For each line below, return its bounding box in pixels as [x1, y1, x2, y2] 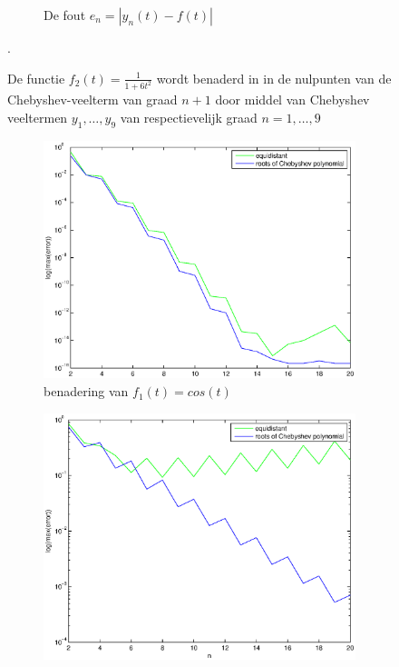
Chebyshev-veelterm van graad [7, 90, 178, 109]
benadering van [44, 382, 129, 401]
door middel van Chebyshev [215, 90, 370, 109]
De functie [7, 68, 65, 87]
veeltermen [7, 108, 68, 127]
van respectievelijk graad [120, 108, 258, 127]
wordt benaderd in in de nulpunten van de [156, 68, 392, 87]
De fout [44, 5, 86, 24]
